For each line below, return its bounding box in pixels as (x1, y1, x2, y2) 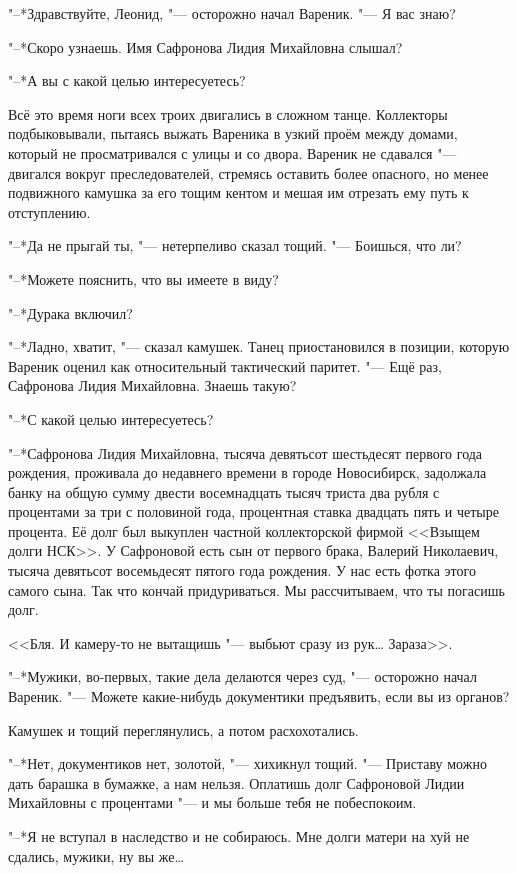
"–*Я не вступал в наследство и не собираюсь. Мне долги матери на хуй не (8, 826, 470, 846)
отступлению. (8, 201, 91, 222)
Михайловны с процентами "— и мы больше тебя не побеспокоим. (8, 792, 417, 813)
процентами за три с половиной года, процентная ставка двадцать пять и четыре (8, 501, 499, 522)
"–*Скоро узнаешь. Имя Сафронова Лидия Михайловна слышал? (8, 36, 403, 57)
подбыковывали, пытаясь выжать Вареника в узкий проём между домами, (8, 123, 458, 144)
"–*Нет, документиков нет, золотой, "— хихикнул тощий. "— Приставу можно (8, 753, 487, 774)
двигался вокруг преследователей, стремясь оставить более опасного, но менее (8, 162, 489, 183)
